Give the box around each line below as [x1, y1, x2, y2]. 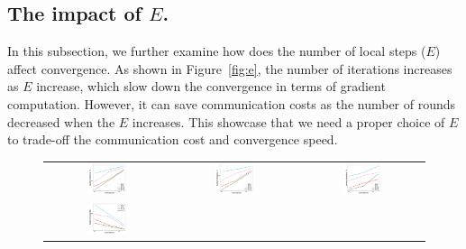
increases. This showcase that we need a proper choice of [132, 112, 445, 131]
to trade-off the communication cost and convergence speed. [7, 130, 338, 149]
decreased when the [7, 112, 115, 131]
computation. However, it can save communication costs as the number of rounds [7, 94, 456, 113]
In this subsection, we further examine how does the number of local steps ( [7, 41, 426, 60]
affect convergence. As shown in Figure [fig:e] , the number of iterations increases [7, 59, 452, 78]
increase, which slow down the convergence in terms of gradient [36, 77, 386, 96]
